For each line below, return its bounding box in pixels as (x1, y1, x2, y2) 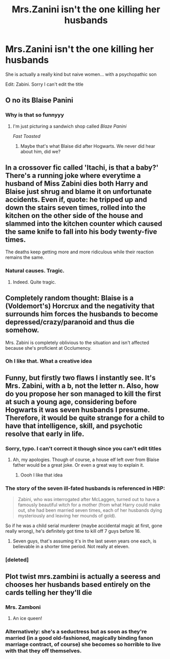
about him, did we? (20, 148, 61, 154)
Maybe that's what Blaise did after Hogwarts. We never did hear (20, 143, 156, 149)
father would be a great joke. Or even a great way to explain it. (12, 462, 144, 468)
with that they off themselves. (5, 647, 82, 654)
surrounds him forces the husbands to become (5, 310, 158, 318)
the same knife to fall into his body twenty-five (5, 227, 157, 236)
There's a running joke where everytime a (5, 171, 141, 180)
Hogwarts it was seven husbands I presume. (5, 405, 150, 414)
